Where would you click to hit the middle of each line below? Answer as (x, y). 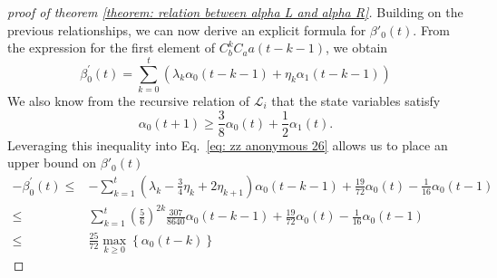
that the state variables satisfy (356, 100)
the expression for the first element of (111, 48)
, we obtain (357, 48)
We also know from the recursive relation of (129, 100)
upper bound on (52, 163)
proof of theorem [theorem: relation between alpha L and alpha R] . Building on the (235, 12)
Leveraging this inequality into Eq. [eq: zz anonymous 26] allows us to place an (228, 144)
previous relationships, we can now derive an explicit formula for (187, 29)
